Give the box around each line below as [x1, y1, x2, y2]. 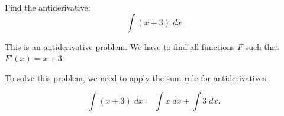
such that [245, 40, 280, 52]
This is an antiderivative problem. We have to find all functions [5, 40, 235, 52]
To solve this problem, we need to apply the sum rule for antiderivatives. [5, 71, 269, 84]
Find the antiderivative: [5, 1, 91, 13]
